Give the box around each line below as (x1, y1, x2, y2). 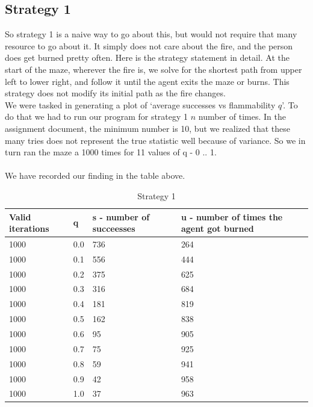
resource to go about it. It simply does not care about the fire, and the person (5, 39, 293, 52)
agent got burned (181, 222, 254, 235)
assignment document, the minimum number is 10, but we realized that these (5, 122, 291, 134)
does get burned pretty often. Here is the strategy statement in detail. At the (5, 51, 290, 64)
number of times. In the (198, 110, 286, 123)
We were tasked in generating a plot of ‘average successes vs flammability (5, 98, 276, 111)
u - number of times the (181, 210, 283, 223)
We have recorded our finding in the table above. (5, 169, 185, 182)
